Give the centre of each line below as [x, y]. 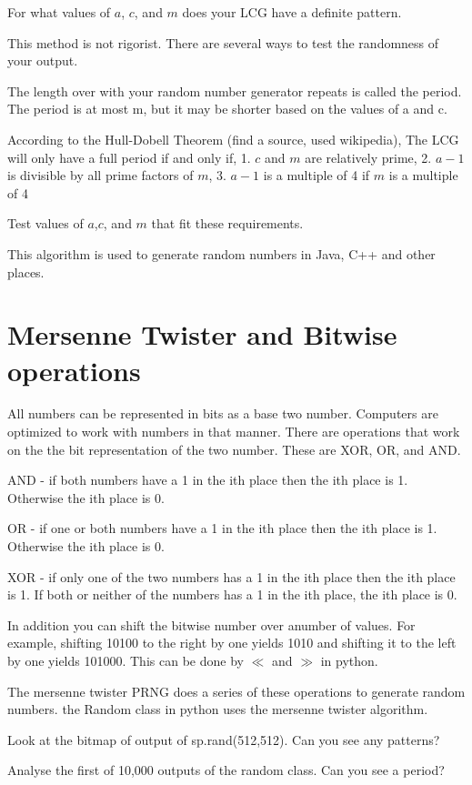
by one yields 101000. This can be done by [126, 660]
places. [26, 272]
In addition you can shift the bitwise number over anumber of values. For [211, 624]
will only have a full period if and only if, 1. [129, 157]
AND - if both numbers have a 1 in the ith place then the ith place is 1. [208, 480]
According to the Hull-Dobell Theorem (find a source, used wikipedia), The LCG [233, 139]
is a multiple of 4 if [316, 175]
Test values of [45, 223]
